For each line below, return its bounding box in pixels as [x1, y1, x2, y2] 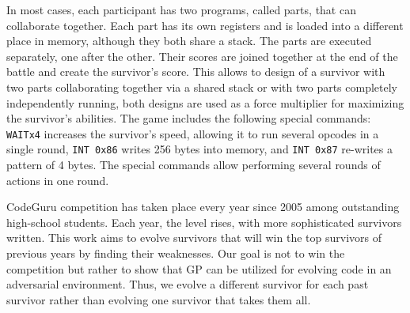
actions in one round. [6, 172, 109, 188]
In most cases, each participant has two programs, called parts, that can [6, 2, 356, 17]
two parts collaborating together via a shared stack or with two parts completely [6, 78, 398, 95]
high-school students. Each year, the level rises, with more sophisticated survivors [6, 213, 402, 230]
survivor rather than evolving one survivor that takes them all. [6, 291, 311, 307]
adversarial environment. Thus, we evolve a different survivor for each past [6, 276, 369, 292]
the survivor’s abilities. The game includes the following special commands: [6, 110, 371, 126]
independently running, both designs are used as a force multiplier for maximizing [6, 94, 404, 111]
